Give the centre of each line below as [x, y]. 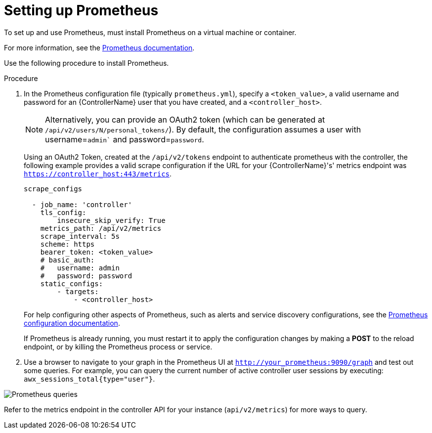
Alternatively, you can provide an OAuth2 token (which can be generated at [185, 119]
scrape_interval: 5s [80, 236]
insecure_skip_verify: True [111, 220]
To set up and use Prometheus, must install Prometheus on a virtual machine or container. [150, 32]
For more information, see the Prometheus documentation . [99, 47]
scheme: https [67, 244]
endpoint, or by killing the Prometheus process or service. [118, 346]
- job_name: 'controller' [82, 204]
